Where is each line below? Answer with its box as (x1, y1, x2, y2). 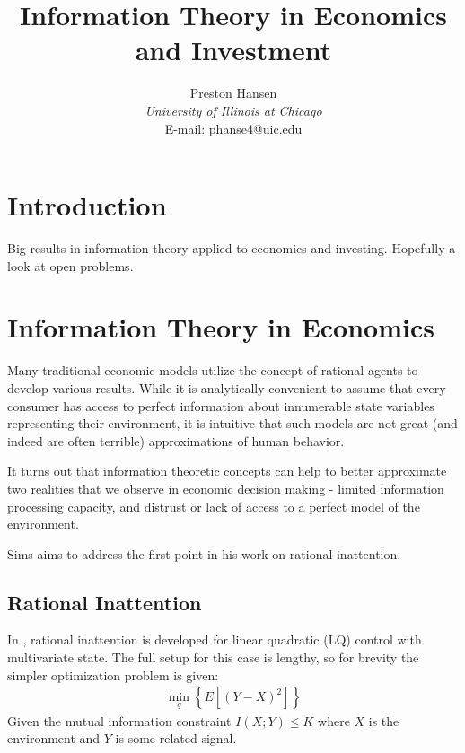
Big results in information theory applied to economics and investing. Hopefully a (7, 239, 456, 258)
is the (368, 711, 399, 730)
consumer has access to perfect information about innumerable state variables (7, 396, 434, 415)
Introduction (7, 187, 167, 223)
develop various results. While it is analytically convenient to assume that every (7, 378, 446, 397)
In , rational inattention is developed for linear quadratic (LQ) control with (7, 630, 422, 649)
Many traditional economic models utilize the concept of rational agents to (7, 361, 418, 380)
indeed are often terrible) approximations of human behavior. (7, 431, 345, 450)
